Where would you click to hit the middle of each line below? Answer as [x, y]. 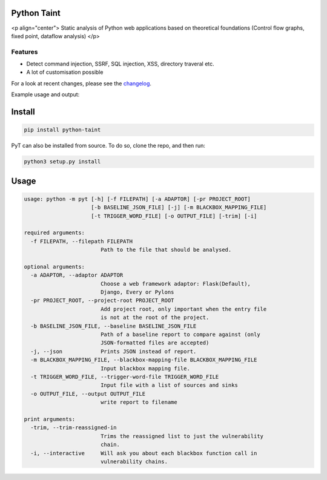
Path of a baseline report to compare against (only [180, 335]
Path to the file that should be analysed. [166, 250]
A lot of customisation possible [65, 72]
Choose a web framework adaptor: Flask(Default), [176, 284]
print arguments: [50, 419]
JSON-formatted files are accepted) [155, 343]
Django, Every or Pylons [137, 292]
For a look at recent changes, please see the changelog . [81, 83]
